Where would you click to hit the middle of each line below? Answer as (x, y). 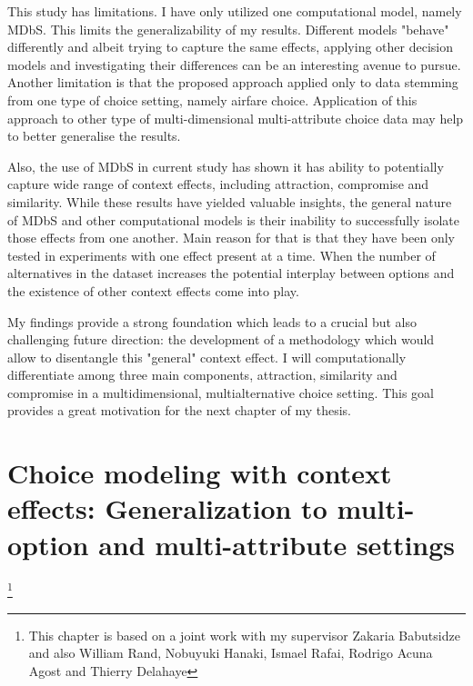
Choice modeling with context (200, 473)
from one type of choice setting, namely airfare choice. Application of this (212, 99)
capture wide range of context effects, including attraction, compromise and (218, 184)
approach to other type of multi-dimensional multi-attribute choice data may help (236, 118)
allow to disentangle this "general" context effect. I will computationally (207, 357)
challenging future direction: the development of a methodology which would (221, 339)
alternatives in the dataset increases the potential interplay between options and (231, 273)
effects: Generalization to (167, 508)
